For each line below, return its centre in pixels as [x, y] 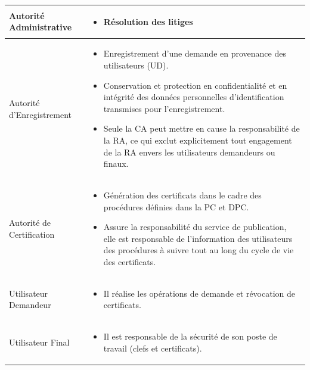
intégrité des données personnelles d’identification [194, 97]
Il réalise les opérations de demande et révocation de [199, 293]
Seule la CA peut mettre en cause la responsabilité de [201, 128]
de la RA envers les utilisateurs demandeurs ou [189, 152]
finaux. [116, 164]
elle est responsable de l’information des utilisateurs [198, 238]
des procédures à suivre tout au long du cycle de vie [199, 250]
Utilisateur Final [39, 342]
